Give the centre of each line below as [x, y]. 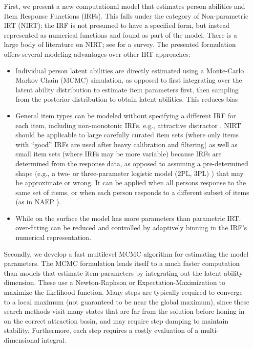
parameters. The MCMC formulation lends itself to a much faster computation [122, 263]
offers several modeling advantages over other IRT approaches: [97, 54]
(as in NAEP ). [38, 202]
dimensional [22, 340]
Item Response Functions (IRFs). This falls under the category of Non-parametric [126, 15]
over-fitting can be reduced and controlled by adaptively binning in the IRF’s [131, 228]
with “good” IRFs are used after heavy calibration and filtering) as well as [126, 144]
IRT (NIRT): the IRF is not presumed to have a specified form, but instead [117, 25]
